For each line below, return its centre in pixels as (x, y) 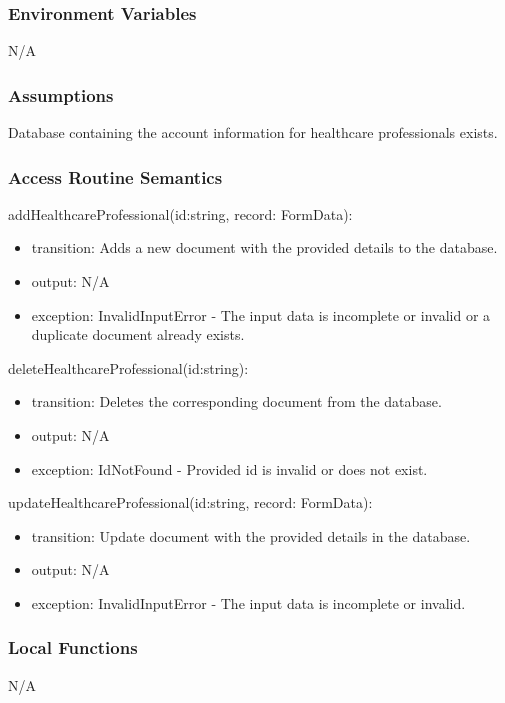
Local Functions (73, 647)
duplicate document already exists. (138, 334)
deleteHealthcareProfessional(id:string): (128, 367)
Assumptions (61, 94)
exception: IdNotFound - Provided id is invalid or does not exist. (229, 468)
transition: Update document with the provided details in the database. (251, 535)
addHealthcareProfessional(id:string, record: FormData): (180, 213)
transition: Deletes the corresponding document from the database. (236, 401)
